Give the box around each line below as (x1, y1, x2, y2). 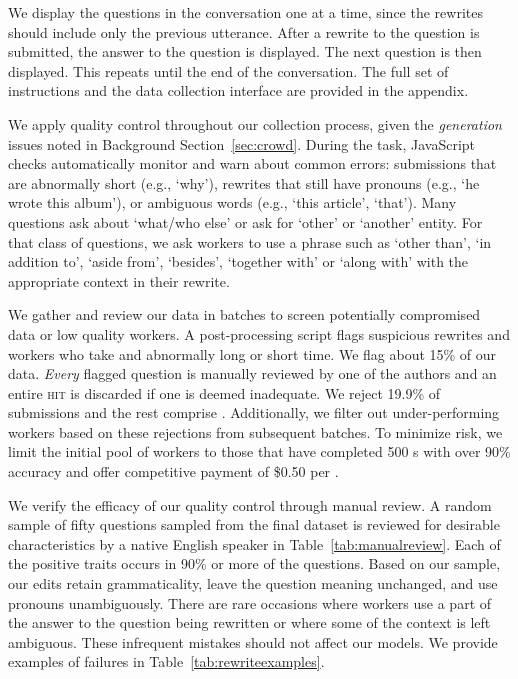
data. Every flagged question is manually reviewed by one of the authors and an (8, 363, 497, 384)
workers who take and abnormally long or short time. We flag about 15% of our (8, 343, 497, 364)
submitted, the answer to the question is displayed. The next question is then (8, 41, 482, 62)
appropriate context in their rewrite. (8, 270, 230, 291)
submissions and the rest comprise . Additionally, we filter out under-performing (8, 402, 500, 423)
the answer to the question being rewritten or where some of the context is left (8, 612, 491, 633)
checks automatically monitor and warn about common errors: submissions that (8, 153, 497, 174)
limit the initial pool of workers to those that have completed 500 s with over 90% (8, 441, 511, 462)
